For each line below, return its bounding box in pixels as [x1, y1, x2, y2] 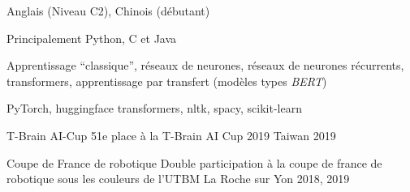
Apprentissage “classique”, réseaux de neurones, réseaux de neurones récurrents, [6, 57, 404, 74]
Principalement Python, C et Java [6, 29, 177, 46]
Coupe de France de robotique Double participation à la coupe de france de [6, 154, 382, 171]
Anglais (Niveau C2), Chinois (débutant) [6, 2, 210, 19]
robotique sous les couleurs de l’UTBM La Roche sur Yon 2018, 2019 [6, 170, 350, 187]
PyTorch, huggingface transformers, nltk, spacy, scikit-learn [6, 100, 302, 117]
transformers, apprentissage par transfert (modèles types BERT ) [6, 72, 327, 89]
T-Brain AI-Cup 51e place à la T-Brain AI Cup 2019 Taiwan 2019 [6, 126, 336, 143]
